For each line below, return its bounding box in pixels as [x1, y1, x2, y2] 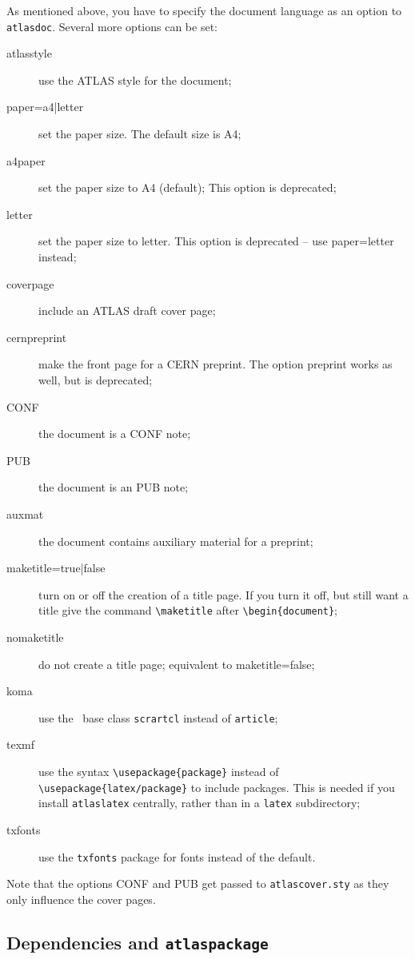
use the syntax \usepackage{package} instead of [38, 763, 279, 779]
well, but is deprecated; [38, 371, 153, 388]
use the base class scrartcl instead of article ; [38, 709, 278, 726]
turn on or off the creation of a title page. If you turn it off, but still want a [38, 586, 409, 603]
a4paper [6, 152, 46, 169]
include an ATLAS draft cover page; [38, 302, 216, 319]
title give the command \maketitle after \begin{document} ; [38, 602, 338, 619]
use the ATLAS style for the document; [38, 71, 232, 88]
